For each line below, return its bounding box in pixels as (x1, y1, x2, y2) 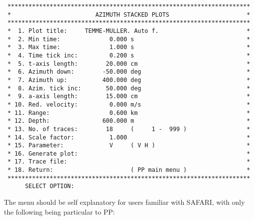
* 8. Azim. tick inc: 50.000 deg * (7, 84, 251, 92)
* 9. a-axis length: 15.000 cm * (7, 93, 251, 100)
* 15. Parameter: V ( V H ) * (7, 142, 251, 149)
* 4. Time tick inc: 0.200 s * (7, 52, 251, 59)
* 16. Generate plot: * (7, 150, 251, 157)
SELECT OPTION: (25, 183, 75, 190)
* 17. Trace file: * (7, 158, 251, 165)
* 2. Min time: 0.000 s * (7, 35, 251, 43)
